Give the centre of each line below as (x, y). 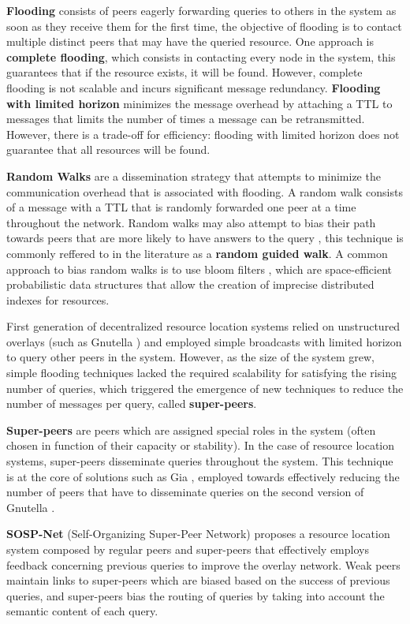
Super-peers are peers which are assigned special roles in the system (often (191, 430)
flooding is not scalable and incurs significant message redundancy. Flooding (194, 87)
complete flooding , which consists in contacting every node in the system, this (201, 56)
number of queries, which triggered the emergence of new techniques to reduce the (205, 388)
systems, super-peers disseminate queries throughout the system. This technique (200, 461)
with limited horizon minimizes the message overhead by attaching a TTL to (199, 103)
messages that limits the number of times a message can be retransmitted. (186, 119)
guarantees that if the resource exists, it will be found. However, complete (184, 72)
